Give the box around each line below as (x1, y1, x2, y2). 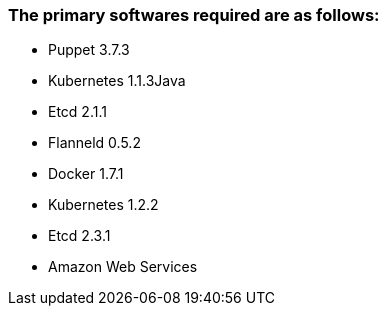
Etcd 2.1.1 (48, 103, 107, 121)
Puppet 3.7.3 (48, 41, 130, 59)
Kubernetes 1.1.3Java (48, 72, 186, 90)
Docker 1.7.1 (48, 165, 124, 183)
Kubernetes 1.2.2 (48, 196, 159, 214)
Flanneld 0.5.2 (48, 134, 141, 152)
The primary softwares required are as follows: (8, 5, 380, 25)
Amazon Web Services (48, 258, 198, 276)
